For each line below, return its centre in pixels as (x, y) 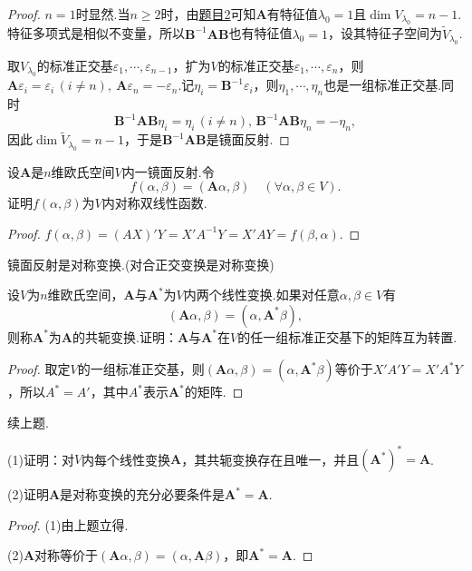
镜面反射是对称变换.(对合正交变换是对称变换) (141, 264)
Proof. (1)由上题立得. (68, 524)
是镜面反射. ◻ (248, 139)
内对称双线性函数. (154, 203)
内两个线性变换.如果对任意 (261, 295)
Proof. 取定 (39, 369)
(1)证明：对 (41, 458)
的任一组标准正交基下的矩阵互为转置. (347, 336)
